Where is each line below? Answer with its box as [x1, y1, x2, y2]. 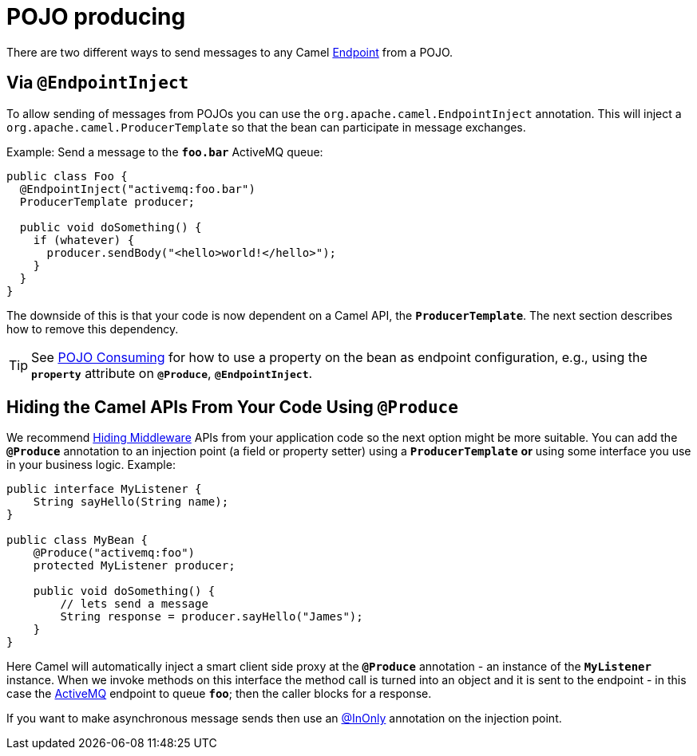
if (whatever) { [33, 233, 135, 246]
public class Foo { [6, 169, 128, 183]
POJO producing [6, 3, 186, 30]
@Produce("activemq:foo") [33, 546, 196, 560]
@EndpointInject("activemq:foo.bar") [19, 182, 255, 195]
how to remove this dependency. [6, 321, 179, 336]
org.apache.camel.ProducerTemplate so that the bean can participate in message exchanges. [6, 120, 526, 134]
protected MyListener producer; [33, 559, 236, 573]
